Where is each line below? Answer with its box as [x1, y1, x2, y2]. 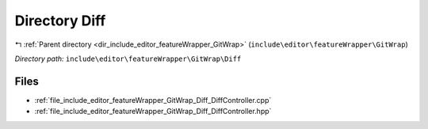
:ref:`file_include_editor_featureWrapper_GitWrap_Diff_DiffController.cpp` [34, 95, 272, 104]
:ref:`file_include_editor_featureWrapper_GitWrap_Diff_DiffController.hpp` [34, 107, 272, 116]
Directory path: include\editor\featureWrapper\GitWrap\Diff [14, 54, 242, 63]
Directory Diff [14, 12, 106, 29]
